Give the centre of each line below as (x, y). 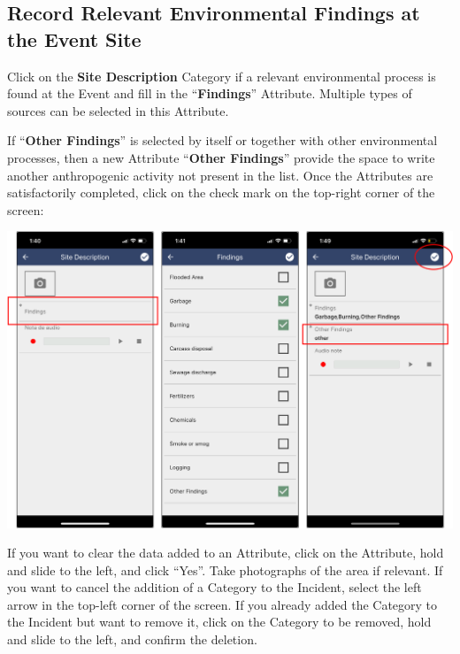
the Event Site (74, 38)
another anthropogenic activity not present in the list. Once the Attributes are (220, 175)
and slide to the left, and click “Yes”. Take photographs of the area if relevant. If (225, 569)
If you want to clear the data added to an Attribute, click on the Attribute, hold (226, 553)
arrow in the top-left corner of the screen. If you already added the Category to (222, 604)
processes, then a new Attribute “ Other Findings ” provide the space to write (221, 157)
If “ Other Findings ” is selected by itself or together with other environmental (222, 140)
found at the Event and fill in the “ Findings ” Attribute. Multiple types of (210, 93)
